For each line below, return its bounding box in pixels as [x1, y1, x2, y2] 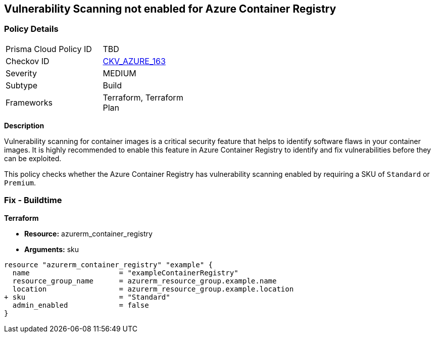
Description [4, 121, 44, 130]
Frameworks [6, 97, 53, 108]
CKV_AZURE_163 [103, 56, 166, 66]
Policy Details [4, 24, 59, 34]
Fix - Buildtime [4, 195, 62, 206]
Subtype [6, 80, 38, 90]
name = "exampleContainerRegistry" [12, 268, 238, 277]
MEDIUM [103, 68, 136, 78]
